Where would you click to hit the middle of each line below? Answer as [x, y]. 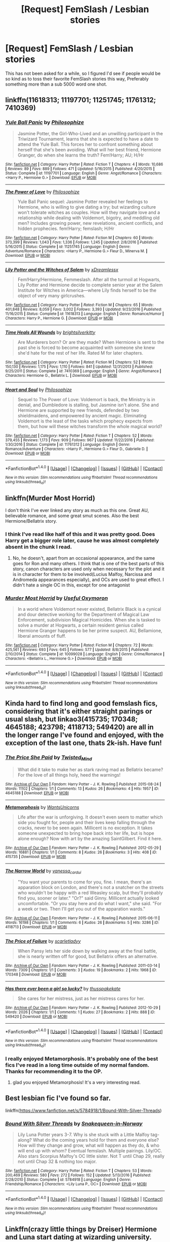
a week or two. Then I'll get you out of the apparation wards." [81, 909]
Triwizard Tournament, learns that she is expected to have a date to [88, 139]
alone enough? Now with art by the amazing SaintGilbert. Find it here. [90, 838]
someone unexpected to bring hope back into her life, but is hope [86, 833]
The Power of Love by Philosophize [42, 191]
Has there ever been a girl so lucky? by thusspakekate [63, 988]
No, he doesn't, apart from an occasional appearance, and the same [84, 558]
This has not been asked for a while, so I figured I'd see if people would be [83, 73]
